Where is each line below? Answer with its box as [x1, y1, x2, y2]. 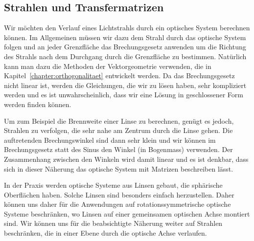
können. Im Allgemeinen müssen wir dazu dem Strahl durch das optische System [4, 32, 246, 42]
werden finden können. [4, 99, 71, 109]
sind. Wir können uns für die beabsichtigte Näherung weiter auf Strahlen [4, 218, 223, 228]
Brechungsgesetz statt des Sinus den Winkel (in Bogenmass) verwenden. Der [4, 144, 233, 154]
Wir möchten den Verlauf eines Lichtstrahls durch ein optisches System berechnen [4, 22, 250, 33]
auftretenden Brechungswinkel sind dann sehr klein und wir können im [4, 134, 216, 145]
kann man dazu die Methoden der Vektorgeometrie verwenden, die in [4, 61, 211, 71]
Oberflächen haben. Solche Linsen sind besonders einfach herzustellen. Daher [4, 189, 234, 199]
